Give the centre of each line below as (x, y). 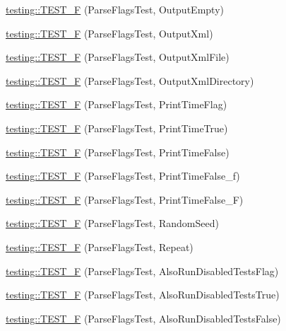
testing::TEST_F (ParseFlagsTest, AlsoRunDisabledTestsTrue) (143, 295)
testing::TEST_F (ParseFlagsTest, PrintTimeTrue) (117, 128)
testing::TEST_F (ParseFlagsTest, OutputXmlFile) (118, 57)
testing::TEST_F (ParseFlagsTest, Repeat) (100, 246)
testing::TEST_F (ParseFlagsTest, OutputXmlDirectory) (130, 80)
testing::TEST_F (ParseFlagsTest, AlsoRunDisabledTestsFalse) (143, 318)
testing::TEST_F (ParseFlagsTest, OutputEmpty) (115, 9)
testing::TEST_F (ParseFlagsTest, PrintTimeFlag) (117, 104)
